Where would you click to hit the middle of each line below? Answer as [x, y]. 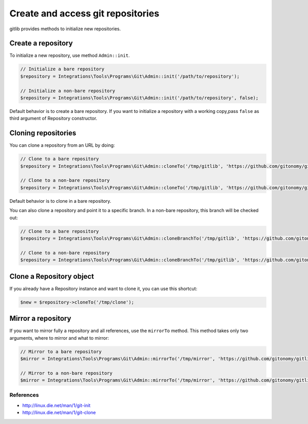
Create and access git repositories [84, 13]
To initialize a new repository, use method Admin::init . [70, 55]
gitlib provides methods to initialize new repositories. [65, 29]
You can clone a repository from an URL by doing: [62, 145]
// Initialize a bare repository [62, 69]
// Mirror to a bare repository [61, 351]
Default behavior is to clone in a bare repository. [60, 201]
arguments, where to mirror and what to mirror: [59, 338]
